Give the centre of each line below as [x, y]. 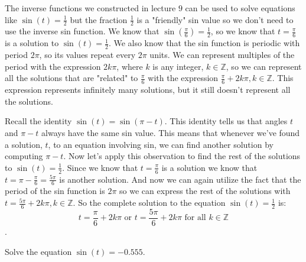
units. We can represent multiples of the [222, 55]
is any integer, [178, 66]
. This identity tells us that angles [226, 121]
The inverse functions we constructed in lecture [90, 8]
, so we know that [243, 31]
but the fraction [99, 19]
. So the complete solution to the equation [149, 203]
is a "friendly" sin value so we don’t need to [215, 19]
